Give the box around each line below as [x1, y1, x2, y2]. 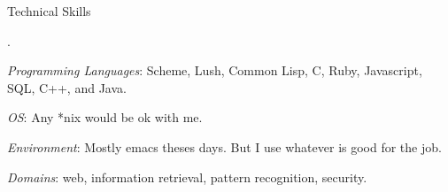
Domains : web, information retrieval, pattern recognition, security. [7, 167, 367, 186]
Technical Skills [7, 2, 91, 19]
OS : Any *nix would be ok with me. [7, 108, 203, 127]
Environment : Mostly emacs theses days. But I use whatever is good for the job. [7, 137, 442, 156]
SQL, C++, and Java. [7, 78, 127, 96]
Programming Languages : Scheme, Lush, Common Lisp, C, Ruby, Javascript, [7, 61, 422, 80]
